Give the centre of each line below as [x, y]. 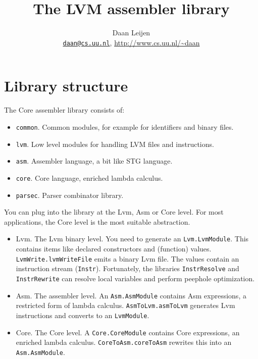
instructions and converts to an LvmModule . [83, 315]
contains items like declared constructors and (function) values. [114, 249]
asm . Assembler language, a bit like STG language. [94, 161]
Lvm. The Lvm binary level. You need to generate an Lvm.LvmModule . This [132, 239]
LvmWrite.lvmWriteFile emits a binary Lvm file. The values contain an [127, 258]
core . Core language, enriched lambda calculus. [89, 177]
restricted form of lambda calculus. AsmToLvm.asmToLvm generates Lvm [125, 305]
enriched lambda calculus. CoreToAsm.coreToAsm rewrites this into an [124, 342]
